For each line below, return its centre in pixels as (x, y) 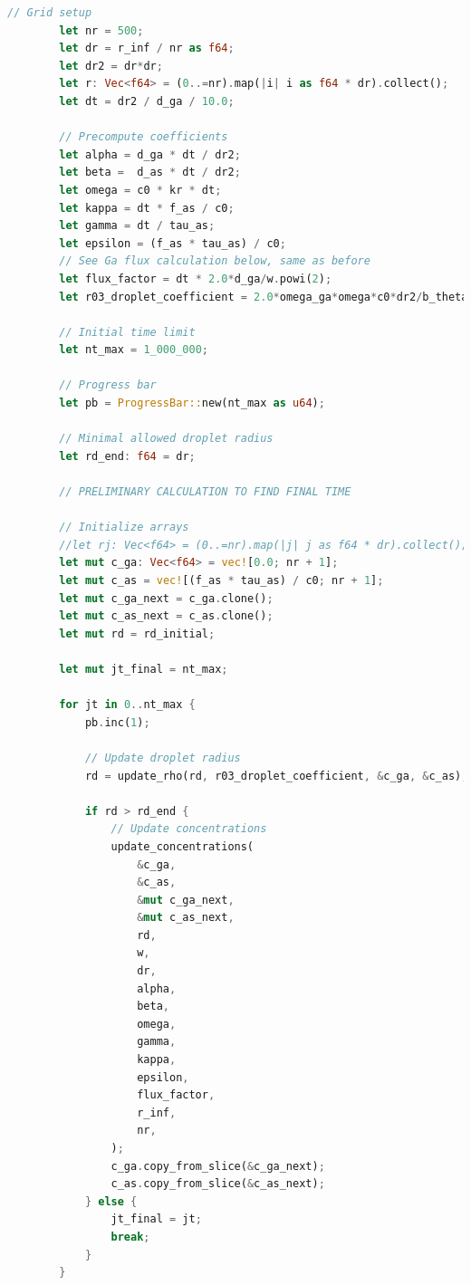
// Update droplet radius (163, 758)
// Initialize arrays (124, 527)
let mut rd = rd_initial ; (137, 633)
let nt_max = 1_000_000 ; (134, 350)
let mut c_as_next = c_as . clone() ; (166, 616)
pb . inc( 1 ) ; (117, 722)
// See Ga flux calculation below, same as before (215, 261)
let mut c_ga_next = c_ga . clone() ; (166, 598)
